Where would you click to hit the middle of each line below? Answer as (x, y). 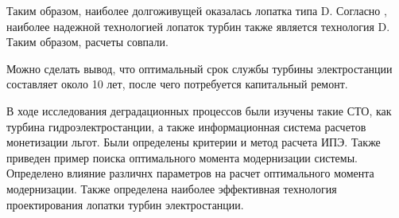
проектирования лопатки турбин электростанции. (125, 204)
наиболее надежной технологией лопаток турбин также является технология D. (198, 26)
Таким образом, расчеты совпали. (87, 42)
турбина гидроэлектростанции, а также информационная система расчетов (186, 126)
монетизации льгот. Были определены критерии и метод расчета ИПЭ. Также (194, 142)
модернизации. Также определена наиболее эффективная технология (172, 188)
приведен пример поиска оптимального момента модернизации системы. (182, 157)
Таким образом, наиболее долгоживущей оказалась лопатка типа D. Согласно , (197, 10)
